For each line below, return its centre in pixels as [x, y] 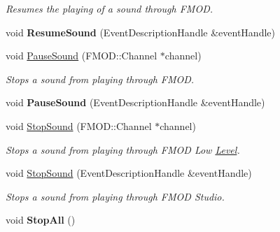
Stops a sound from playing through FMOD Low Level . [123, 149]
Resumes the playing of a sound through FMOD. [110, 8]
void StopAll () [41, 220]
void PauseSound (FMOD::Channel [82, 56]
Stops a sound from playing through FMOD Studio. [115, 196]
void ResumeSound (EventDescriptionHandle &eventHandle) [140, 32]
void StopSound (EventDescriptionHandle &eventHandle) [129, 173]
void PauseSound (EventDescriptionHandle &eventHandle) [135, 102]
